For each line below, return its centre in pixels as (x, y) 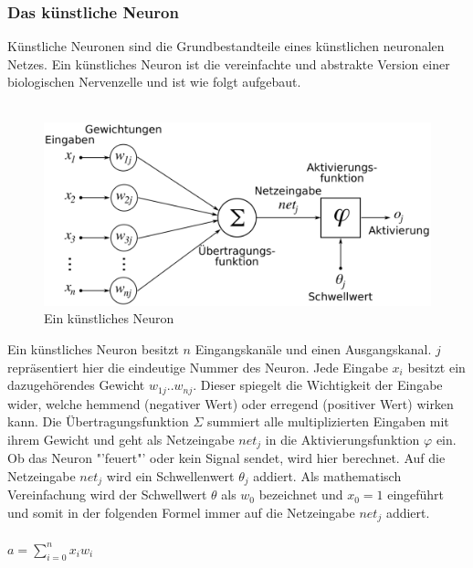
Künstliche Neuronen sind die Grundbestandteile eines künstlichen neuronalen (226, 46)
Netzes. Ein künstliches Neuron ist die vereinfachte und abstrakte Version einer (229, 63)
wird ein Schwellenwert (170, 475)
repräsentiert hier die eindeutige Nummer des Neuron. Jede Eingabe (198, 367)
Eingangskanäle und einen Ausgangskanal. (313, 349)
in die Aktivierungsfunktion (342, 439)
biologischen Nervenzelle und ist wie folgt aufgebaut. (154, 82)
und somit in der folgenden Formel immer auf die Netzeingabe (181, 512)
